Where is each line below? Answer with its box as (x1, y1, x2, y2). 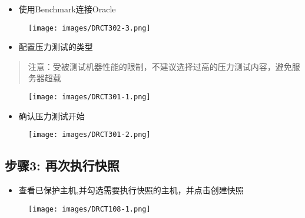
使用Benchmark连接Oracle (18, 3, 116, 15)
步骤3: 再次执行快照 (5, 156, 120, 175)
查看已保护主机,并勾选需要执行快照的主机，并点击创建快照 (18, 184, 244, 196)
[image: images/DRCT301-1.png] (28, 93, 151, 102)
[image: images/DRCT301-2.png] (28, 130, 151, 139)
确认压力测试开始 (18, 109, 85, 122)
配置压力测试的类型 (18, 41, 93, 53)
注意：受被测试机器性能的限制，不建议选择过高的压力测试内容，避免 (28, 60, 292, 72)
